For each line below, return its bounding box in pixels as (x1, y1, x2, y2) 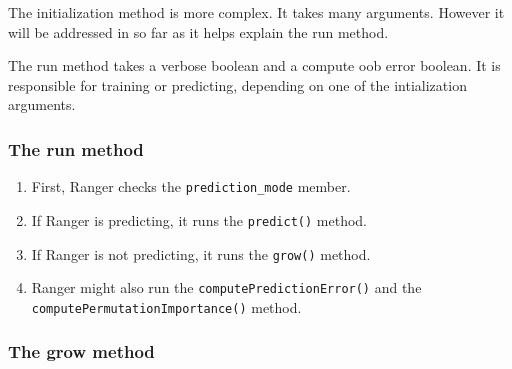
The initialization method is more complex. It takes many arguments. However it (8, 2, 505, 22)
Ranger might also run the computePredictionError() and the (31, 277, 422, 298)
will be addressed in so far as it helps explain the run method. (8, 21, 389, 42)
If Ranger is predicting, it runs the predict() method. (31, 209, 367, 230)
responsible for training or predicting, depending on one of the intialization (8, 74, 467, 95)
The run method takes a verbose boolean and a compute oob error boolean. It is (8, 55, 501, 76)
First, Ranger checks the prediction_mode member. (31, 176, 351, 197)
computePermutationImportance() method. (31, 296, 302, 317)
